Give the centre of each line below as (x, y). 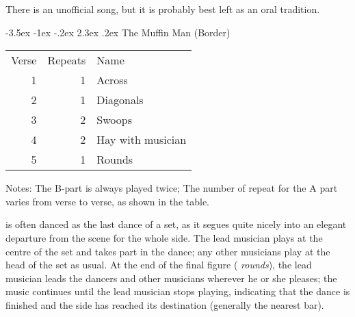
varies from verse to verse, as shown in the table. (107, 201)
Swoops (114, 120)
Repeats (67, 60)
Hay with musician (142, 140)
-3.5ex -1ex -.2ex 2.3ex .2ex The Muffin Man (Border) (118, 32)
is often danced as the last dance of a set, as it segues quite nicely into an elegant (176, 224)
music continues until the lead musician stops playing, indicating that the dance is (178, 291)
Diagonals (120, 100)
